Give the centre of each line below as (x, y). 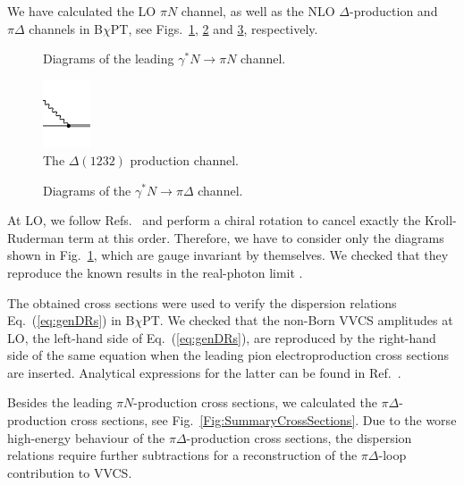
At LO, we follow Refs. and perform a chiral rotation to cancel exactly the (214, 220)
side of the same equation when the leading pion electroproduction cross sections (228, 355)
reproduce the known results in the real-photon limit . (155, 272)
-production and (393, 11)
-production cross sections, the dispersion (299, 437)
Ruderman (36, 237)
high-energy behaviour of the (86, 437)
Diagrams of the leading (109, 59)
